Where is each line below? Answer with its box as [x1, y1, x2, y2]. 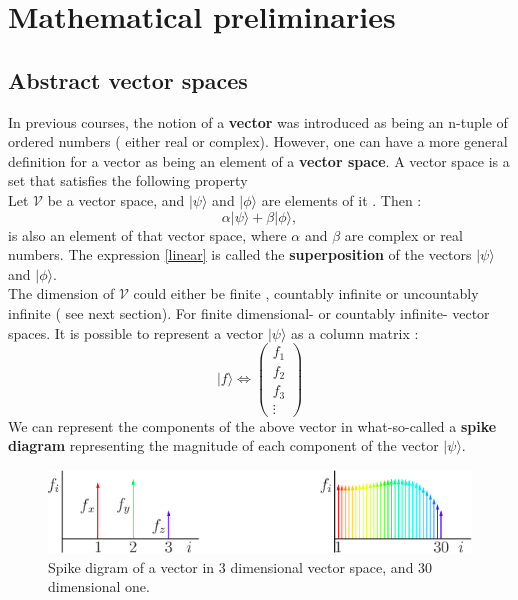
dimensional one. [48, 576, 150, 597]
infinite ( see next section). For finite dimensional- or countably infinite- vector [8, 302, 490, 323]
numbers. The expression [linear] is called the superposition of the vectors [8, 244, 472, 265]
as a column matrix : [291, 322, 419, 343]
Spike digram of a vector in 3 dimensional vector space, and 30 [48, 556, 433, 577]
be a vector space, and [47, 189, 185, 210]
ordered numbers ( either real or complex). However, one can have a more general [8, 131, 508, 152]
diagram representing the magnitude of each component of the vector [8, 435, 439, 456]
